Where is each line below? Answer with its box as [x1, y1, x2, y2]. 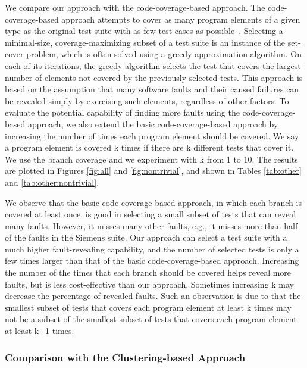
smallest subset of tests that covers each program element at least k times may [5, 301, 292, 313]
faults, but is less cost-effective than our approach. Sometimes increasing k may [5, 277, 294, 290]
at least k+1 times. [5, 325, 74, 337]
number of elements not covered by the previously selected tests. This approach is [5, 71, 303, 83]
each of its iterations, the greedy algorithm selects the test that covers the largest [5, 59, 301, 71]
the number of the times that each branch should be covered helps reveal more [5, 266, 292, 279]
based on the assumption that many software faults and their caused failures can [5, 83, 299, 95]
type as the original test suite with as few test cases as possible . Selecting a [5, 24, 283, 37]
